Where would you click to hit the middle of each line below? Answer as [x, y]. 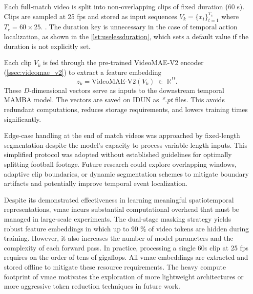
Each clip [18, 62]
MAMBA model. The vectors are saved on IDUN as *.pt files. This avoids [114, 100]
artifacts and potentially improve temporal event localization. [96, 183]
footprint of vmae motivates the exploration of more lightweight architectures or [124, 276]
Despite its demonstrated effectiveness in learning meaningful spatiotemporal [119, 199]
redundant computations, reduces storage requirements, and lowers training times [126, 109]
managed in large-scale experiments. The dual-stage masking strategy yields [117, 218]
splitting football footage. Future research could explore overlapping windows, [120, 164]
